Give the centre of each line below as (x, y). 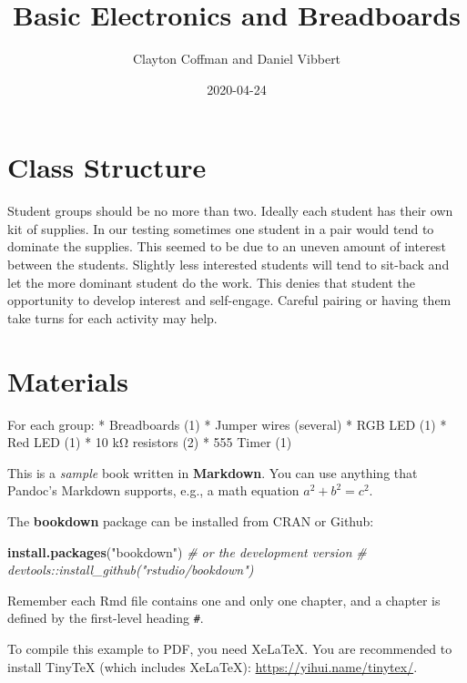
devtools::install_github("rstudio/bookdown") (131, 570)
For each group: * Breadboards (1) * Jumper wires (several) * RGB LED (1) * (227, 424)
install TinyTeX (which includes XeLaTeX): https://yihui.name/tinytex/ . (213, 666)
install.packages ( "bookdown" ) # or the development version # (187, 551)
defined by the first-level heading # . (106, 618)
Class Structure (107, 167)
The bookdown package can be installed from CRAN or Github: (191, 520)
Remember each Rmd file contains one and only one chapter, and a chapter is (224, 600)
